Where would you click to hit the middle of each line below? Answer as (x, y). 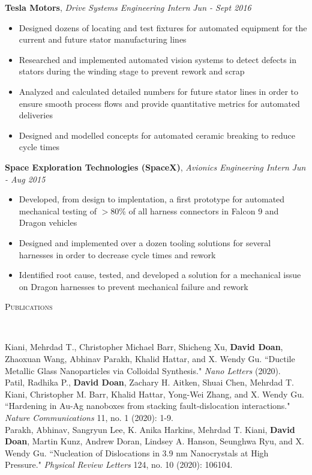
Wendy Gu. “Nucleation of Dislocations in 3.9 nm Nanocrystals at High (137, 452)
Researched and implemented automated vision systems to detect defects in (158, 59)
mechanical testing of (58, 210)
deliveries (36, 115)
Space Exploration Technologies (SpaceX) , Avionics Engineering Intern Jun (155, 167)
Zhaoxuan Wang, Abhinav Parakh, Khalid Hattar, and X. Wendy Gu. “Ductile (150, 359)
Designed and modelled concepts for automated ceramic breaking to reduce (157, 135)
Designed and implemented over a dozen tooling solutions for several (145, 242)
